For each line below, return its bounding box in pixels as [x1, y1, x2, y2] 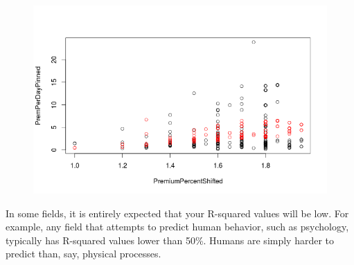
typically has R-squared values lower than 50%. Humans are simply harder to [6, 232, 335, 247]
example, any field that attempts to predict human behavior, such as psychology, [6, 219, 349, 234]
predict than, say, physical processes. [6, 246, 161, 261]
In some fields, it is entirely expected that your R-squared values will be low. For [6, 205, 349, 220]
